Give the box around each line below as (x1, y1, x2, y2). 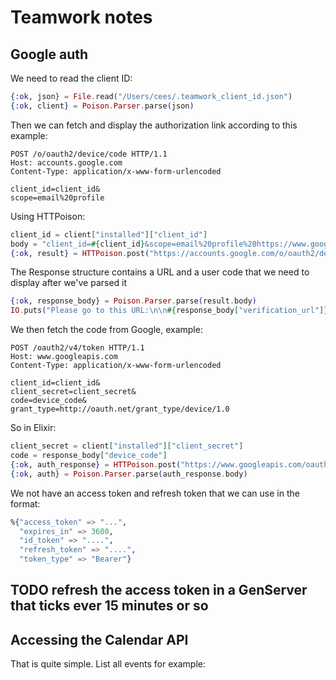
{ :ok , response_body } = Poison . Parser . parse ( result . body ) (10, 296, 257, 306)
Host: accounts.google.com (10, 157, 123, 168)
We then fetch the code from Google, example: (10, 324, 203, 336)
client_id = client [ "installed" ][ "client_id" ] (10, 229, 208, 240)
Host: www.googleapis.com (10, 352, 118, 362)
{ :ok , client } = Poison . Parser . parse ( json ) (10, 101, 195, 111)
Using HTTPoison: (10, 210, 86, 222)
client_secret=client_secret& (10, 387, 137, 397)
